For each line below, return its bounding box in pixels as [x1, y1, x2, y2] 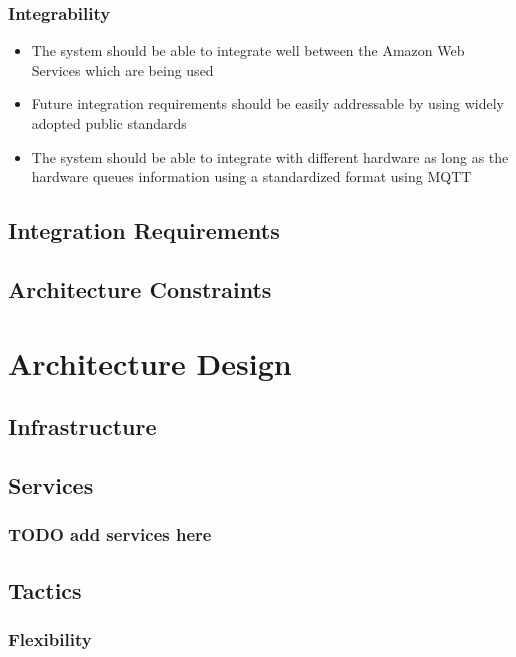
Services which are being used [31, 59, 214, 80]
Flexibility [8, 626, 92, 651]
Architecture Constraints [8, 273, 272, 304]
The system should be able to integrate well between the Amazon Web [31, 40, 465, 61]
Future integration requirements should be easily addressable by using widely [31, 93, 505, 114]
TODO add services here [8, 522, 212, 547]
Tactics [8, 574, 82, 605]
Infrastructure [8, 411, 157, 442]
